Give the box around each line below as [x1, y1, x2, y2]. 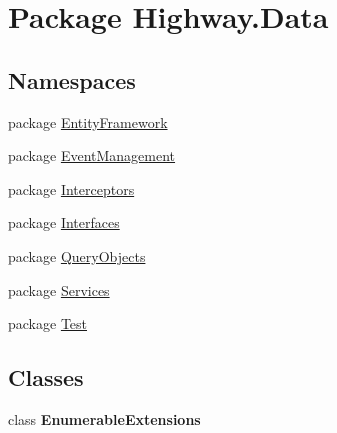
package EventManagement [8, 145, 176, 166]
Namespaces [8, 64, 136, 95]
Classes [8, 362, 84, 393]
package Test [8, 313, 88, 334]
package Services [8, 279, 110, 300]
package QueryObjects [8, 245, 146, 266]
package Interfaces [8, 212, 120, 233]
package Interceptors [8, 178, 135, 199]
